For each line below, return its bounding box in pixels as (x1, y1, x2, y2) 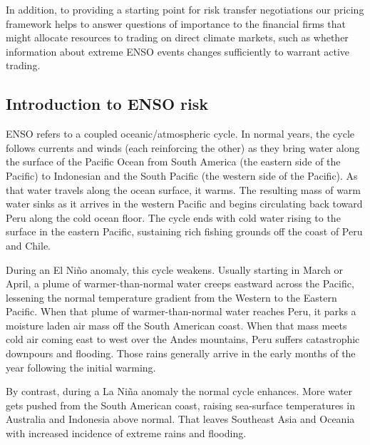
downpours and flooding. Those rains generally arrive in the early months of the (6, 346, 356, 361)
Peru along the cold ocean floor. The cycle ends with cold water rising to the (6, 210, 341, 225)
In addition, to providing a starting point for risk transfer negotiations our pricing (6, 2, 364, 16)
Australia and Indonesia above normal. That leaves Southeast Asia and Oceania (6, 411, 355, 426)
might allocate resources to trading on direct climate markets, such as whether (6, 30, 349, 45)
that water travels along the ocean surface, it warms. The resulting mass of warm (6, 182, 361, 197)
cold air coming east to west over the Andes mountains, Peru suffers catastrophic (6, 332, 360, 347)
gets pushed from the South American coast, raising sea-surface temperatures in (6, 397, 355, 412)
